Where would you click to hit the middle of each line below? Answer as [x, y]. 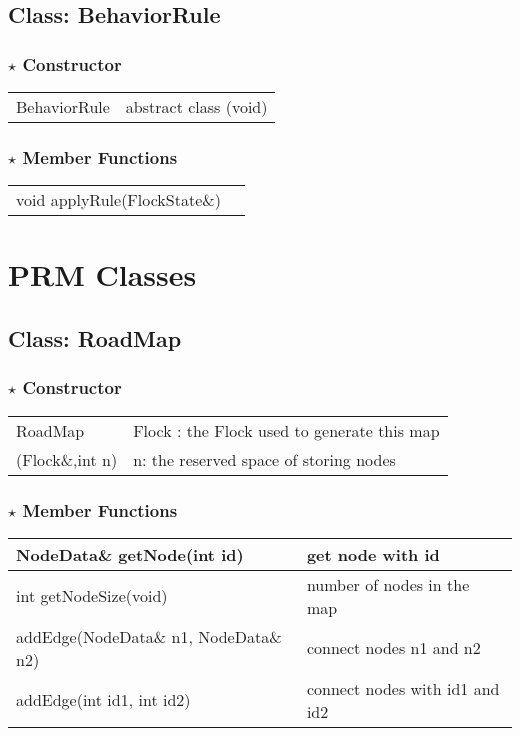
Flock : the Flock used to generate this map [286, 430]
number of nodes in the [388, 584]
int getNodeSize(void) [92, 596]
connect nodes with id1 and [403, 688]
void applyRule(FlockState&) [118, 200]
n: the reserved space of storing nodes [264, 459]
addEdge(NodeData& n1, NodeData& [149, 636]
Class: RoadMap [95, 337]
